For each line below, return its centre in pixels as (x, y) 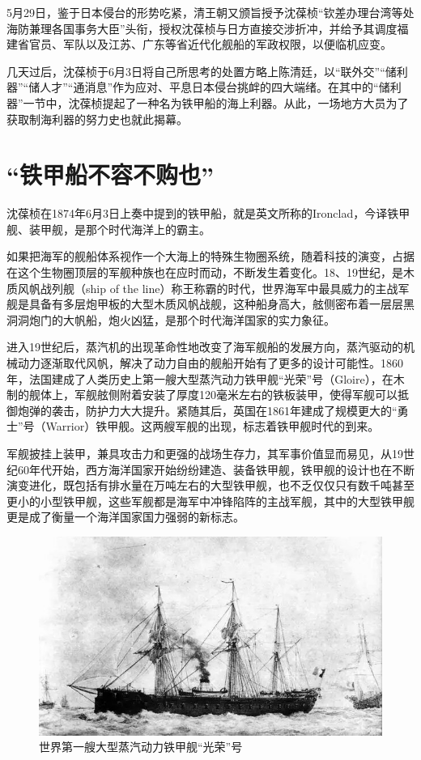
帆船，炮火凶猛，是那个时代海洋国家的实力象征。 (204, 319)
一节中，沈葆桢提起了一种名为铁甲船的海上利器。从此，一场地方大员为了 (216, 102)
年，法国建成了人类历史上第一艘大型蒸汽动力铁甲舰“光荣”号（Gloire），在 (200, 378)
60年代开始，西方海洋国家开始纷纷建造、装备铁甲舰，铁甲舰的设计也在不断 (216, 469)
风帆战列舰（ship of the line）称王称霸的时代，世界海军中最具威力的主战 (208, 288)
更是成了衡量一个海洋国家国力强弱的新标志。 (125, 517)
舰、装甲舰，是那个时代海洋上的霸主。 (108, 229)
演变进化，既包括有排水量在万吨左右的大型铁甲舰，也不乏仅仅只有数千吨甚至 (210, 485)
